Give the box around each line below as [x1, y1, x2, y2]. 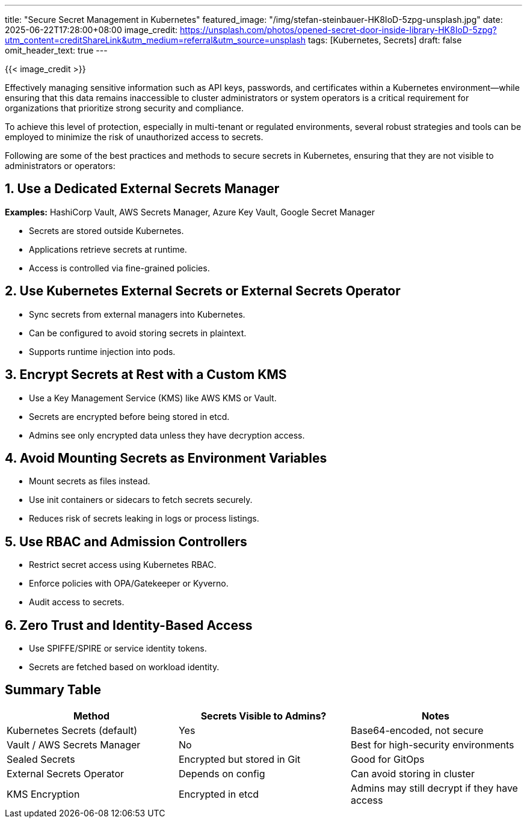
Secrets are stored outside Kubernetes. [29, 225, 184, 236]
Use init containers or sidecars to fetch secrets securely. [29, 495, 253, 505]
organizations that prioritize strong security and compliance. [5, 103, 244, 113]
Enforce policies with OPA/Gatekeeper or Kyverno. [29, 578, 229, 589]
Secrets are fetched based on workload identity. [29, 662, 220, 673]
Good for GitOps [350, 753, 425, 765]
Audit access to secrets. [29, 597, 125, 608]
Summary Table [5, 682, 101, 698]
